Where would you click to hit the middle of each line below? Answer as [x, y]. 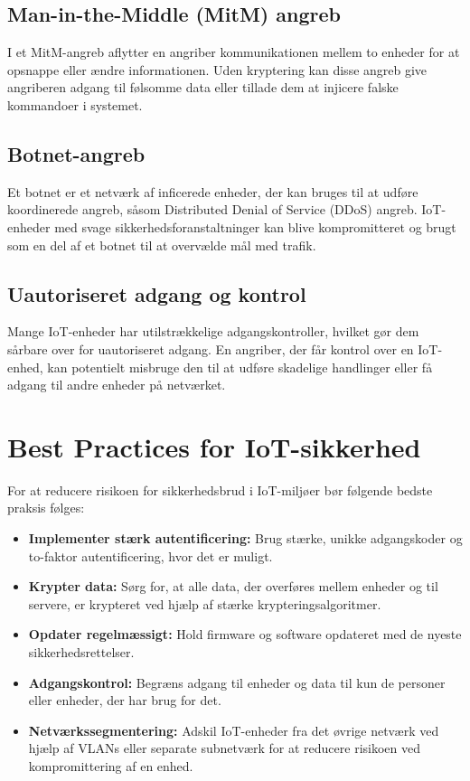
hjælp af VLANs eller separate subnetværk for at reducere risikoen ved [225, 748]
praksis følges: [46, 508]
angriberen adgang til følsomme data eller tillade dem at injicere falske [203, 87]
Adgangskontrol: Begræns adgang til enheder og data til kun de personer [237, 682]
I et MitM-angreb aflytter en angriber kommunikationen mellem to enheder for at [234, 52]
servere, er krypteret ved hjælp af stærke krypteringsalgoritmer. [205, 603]
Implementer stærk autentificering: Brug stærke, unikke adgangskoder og [245, 538]
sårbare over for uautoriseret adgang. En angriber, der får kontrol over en [211, 348]
